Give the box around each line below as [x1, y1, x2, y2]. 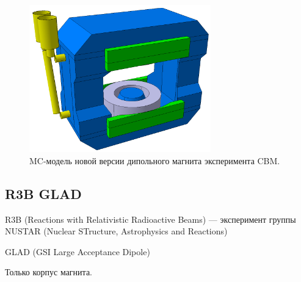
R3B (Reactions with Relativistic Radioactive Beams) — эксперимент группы [5, 212, 296, 225]
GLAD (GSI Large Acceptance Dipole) [5, 245, 150, 258]
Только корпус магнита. [5, 266, 92, 278]
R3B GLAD [5, 184, 82, 203]
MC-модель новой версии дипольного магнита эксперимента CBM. [29, 154, 280, 167]
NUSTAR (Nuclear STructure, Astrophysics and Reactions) [5, 225, 228, 237]
